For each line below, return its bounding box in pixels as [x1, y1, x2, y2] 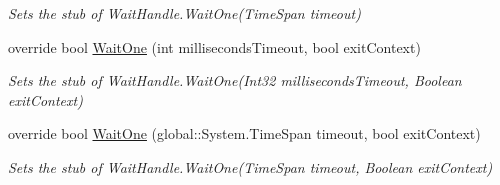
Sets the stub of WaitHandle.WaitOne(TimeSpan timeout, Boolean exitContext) [8, 156, 493, 177]
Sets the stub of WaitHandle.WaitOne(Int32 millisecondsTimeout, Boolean [8, 70, 462, 91]
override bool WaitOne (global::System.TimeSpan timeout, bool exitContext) [8, 123, 481, 144]
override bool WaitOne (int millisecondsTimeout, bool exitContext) [8, 36, 421, 57]
